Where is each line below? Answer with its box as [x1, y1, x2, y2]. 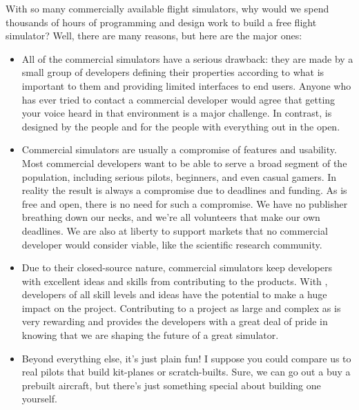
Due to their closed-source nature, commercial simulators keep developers [21, 260, 332, 275]
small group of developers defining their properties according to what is [21, 65, 324, 79]
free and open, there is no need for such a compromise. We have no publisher [21, 196, 348, 211]
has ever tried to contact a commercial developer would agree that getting [21, 92, 336, 106]
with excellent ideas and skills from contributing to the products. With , [21, 273, 328, 288]
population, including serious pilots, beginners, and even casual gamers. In [21, 169, 337, 184]
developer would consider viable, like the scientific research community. [21, 237, 322, 251]
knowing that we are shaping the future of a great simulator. [21, 328, 279, 342]
